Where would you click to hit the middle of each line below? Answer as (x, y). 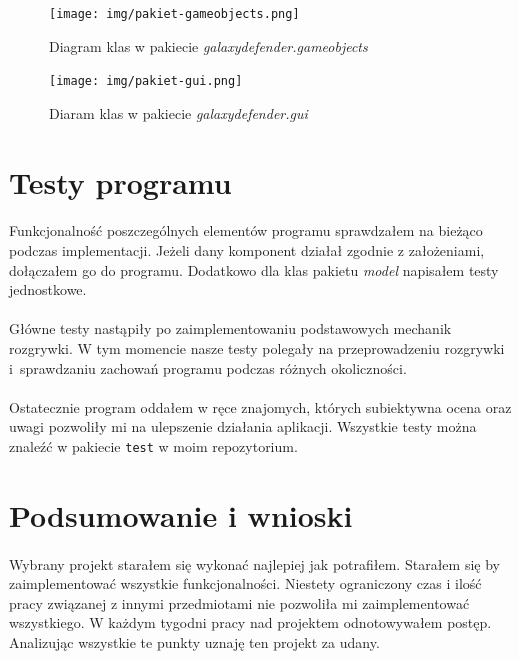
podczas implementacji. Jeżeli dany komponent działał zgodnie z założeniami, (247, 250)
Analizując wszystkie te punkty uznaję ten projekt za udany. (194, 642)
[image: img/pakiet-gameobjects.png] (174, 14)
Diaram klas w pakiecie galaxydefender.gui (178, 112)
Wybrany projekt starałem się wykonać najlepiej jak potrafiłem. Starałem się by (254, 563)
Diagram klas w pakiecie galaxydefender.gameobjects (208, 45)
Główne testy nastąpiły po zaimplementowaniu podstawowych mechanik (230, 328)
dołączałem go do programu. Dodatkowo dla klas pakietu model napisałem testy (254, 269)
